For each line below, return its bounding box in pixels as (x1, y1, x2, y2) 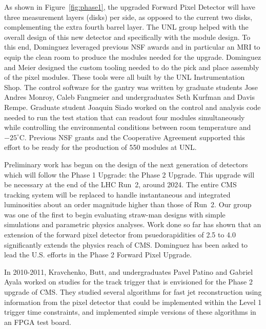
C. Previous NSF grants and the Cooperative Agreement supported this (19, 131, 245, 142)
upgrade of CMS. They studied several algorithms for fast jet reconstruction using (4, 287, 262, 297)
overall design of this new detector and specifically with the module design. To (4, 31, 251, 42)
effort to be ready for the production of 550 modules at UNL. (4, 142, 197, 152)
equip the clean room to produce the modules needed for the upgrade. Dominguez (4, 51, 261, 62)
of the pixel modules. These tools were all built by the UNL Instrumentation (4, 72, 245, 82)
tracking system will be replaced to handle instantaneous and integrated (4, 189, 231, 200)
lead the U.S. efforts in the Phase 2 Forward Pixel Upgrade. (4, 249, 192, 260)
